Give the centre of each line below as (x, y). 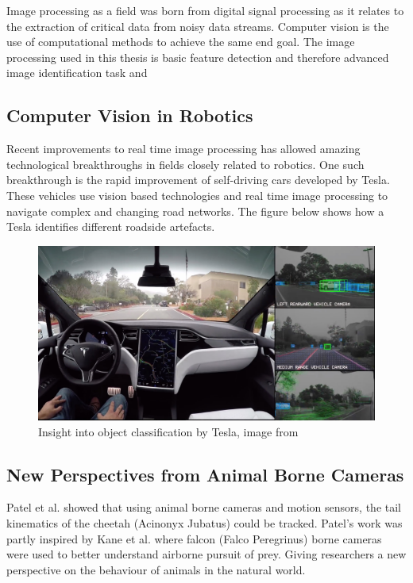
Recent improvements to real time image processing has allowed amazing (183, 149)
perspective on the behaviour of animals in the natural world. (156, 569)
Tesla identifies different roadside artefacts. (111, 226)
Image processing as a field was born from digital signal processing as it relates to (205, 10)
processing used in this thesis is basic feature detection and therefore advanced (198, 57)
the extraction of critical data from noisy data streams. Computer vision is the (198, 26)
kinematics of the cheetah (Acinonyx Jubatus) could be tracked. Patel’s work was (205, 523)
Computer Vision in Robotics (130, 115)
